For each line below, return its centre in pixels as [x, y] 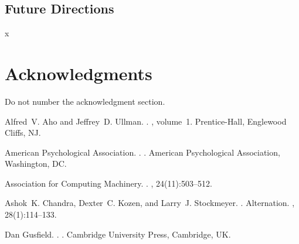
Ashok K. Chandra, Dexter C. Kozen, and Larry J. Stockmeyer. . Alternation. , [150, 203]
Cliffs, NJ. [23, 133]
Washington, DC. [36, 164]
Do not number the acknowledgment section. [85, 101]
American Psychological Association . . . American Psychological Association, [142, 152]
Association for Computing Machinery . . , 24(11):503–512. [108, 183]
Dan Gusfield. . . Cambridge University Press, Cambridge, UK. [118, 234]
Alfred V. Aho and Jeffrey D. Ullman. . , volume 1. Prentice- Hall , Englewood [146, 121]
